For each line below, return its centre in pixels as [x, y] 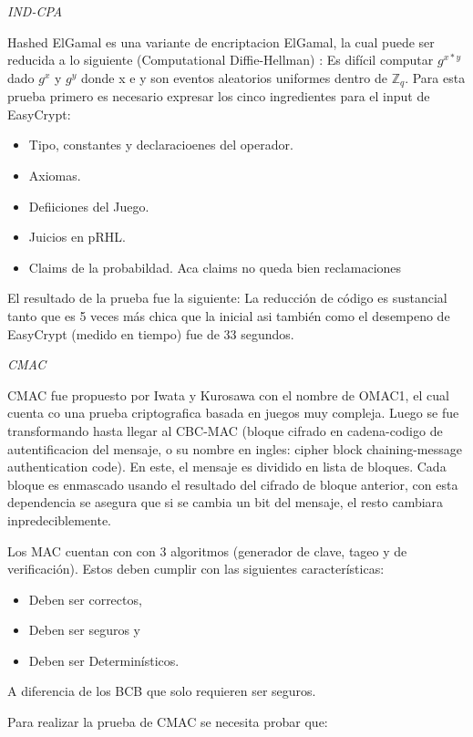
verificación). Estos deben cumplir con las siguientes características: [196, 569]
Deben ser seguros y [85, 630]
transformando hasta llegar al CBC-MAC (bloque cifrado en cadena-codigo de [225, 430]
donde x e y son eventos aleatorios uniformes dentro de [234, 77]
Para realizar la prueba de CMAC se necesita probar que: [168, 722]
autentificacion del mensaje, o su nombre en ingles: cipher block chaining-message [235, 448]
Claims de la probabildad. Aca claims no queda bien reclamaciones [215, 267]
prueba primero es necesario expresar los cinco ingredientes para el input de [219, 96]
